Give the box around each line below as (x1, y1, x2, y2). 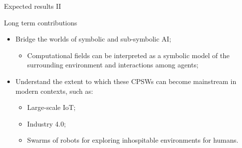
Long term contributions (4, 17, 77, 27)
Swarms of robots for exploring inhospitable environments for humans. (27, 135, 239, 145)
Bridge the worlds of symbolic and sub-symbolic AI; (15, 34, 171, 44)
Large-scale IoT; (27, 102, 76, 112)
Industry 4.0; (27, 118, 66, 128)
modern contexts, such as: (15, 85, 93, 96)
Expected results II (4, 1, 61, 11)
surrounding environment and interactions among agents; (27, 60, 198, 70)
